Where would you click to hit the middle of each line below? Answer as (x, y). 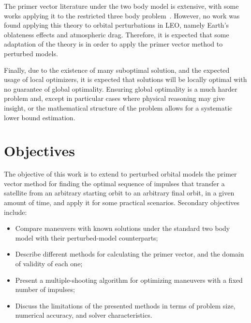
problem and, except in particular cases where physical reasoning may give (114, 98)
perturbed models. (31, 53)
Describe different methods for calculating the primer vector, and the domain (130, 254)
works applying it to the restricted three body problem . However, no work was (122, 15)
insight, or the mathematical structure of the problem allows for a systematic (118, 107)
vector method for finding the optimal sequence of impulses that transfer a (114, 183)
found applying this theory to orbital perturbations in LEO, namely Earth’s (117, 25)
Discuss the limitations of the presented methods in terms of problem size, (125, 305)
